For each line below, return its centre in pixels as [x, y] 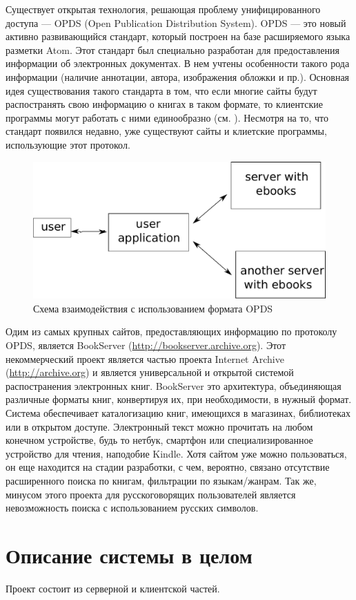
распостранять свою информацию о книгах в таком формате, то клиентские [164, 104]
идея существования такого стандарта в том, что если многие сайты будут [161, 90]
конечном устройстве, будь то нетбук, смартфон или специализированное [159, 440]
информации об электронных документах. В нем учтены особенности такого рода [178, 63]
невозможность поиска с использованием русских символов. [132, 508]
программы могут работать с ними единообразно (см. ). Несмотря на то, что [167, 117]
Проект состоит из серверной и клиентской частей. [113, 588]
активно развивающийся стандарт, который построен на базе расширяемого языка [178, 36]
